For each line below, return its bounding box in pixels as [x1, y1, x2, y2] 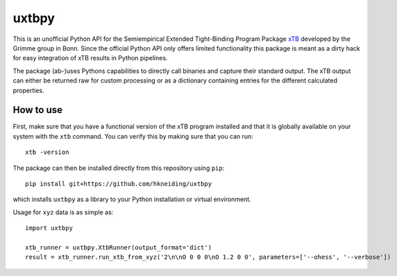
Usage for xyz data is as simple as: [12, 208, 114, 216]
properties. [12, 86, 44, 94]
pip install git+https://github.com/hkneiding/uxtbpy [25, 180, 212, 187]
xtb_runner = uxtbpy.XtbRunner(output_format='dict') [25, 243, 212, 251]
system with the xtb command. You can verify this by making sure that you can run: [12, 132, 253, 140]
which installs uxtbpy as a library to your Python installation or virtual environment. [12, 195, 251, 204]
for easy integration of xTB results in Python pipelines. [12, 54, 168, 62]
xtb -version [25, 148, 69, 156]
